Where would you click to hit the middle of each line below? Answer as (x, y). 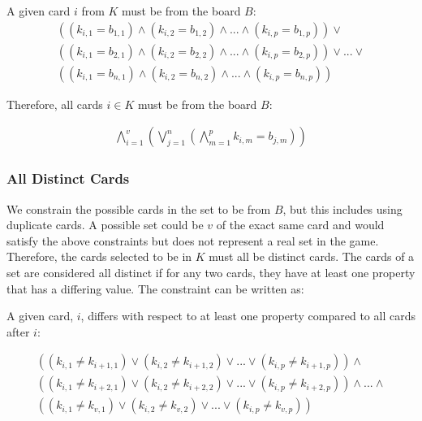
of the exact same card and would (300, 225)
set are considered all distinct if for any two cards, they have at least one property (211, 272)
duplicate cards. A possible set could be (105, 225)
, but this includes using (342, 208)
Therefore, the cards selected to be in (99, 256)
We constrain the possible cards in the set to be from (139, 208)
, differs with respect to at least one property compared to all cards (248, 316)
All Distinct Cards (68, 178)
